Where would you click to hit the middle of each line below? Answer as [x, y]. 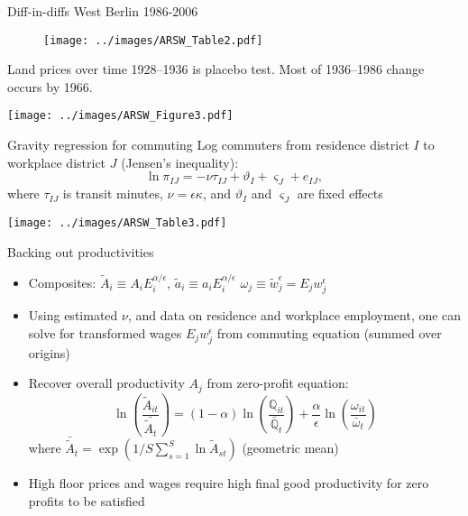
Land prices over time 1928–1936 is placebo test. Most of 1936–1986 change [216, 69]
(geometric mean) [290, 448]
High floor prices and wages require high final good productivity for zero [229, 483]
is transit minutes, [113, 193]
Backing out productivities [81, 251]
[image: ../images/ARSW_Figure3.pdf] [120, 116]
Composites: [62, 282]
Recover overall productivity [106, 383]
